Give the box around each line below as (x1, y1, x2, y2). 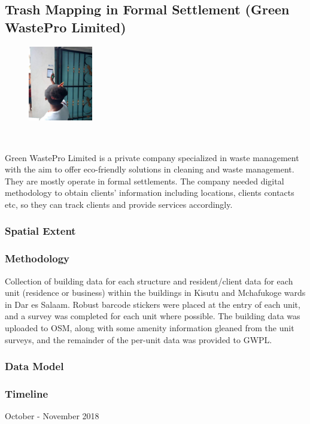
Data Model (5, 359, 64, 374)
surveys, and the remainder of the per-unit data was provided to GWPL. (5, 333, 272, 346)
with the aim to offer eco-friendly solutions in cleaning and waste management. (5, 163, 294, 175)
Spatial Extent (5, 223, 76, 238)
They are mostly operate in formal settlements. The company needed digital (5, 174, 284, 187)
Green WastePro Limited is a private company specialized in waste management (5, 151, 299, 163)
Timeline (5, 386, 48, 401)
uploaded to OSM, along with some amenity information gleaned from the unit (5, 321, 294, 334)
